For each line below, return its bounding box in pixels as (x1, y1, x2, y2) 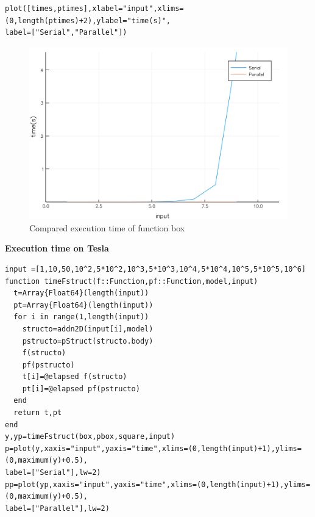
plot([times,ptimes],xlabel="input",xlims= (5, 4, 184, 13)
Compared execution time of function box (29, 221, 185, 234)
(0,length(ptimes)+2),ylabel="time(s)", (5, 16, 171, 25)
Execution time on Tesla (5, 242, 109, 255)
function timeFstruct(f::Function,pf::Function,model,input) (5, 277, 258, 286)
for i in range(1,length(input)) (13, 313, 149, 322)
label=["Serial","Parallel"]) (5, 28, 127, 37)
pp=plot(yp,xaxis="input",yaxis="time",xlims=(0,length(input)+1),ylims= (5, 480, 311, 489)
